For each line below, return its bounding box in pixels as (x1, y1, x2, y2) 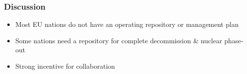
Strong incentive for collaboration (15, 61, 115, 71)
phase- (224, 35, 244, 45)
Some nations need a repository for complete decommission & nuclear (15, 35, 222, 45)
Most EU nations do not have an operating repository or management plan (15, 19, 239, 29)
